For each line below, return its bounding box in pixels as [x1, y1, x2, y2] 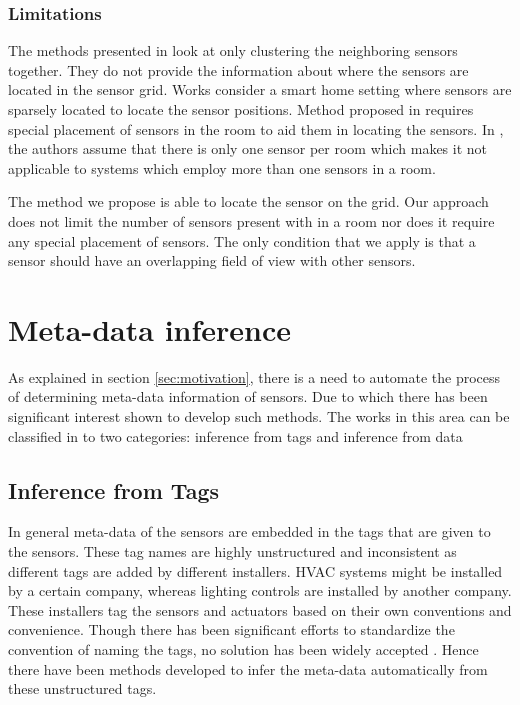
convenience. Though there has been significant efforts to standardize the [8, 619, 455, 640]
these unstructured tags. [8, 678, 157, 699]
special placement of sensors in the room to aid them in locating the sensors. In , [8, 118, 504, 139]
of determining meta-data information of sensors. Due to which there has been [8, 386, 488, 407]
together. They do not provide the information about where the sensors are [8, 59, 469, 80]
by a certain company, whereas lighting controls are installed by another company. [8, 580, 512, 601]
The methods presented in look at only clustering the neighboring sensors [8, 40, 458, 61]
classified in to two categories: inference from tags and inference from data [8, 425, 463, 446]
